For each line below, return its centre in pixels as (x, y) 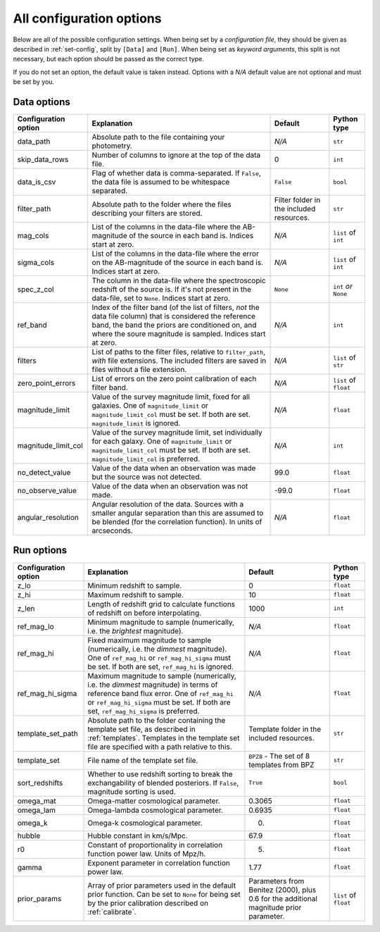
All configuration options (87, 18)
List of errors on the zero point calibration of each (174, 379)
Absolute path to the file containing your (158, 137)
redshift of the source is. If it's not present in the (172, 290)
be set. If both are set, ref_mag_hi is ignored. (160, 666)
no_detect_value (44, 473)
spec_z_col (36, 290)
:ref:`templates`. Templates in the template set (164, 738)
